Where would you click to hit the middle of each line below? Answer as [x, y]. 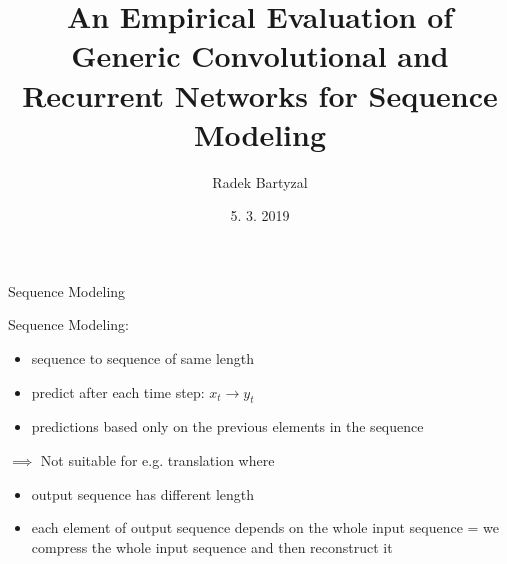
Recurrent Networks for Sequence [260, 94]
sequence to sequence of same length [143, 358]
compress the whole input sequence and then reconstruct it [212, 546]
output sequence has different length [143, 493]
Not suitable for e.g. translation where [157, 460]
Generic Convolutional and [260, 55]
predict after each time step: [118, 391]
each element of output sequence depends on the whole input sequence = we [265, 527]
